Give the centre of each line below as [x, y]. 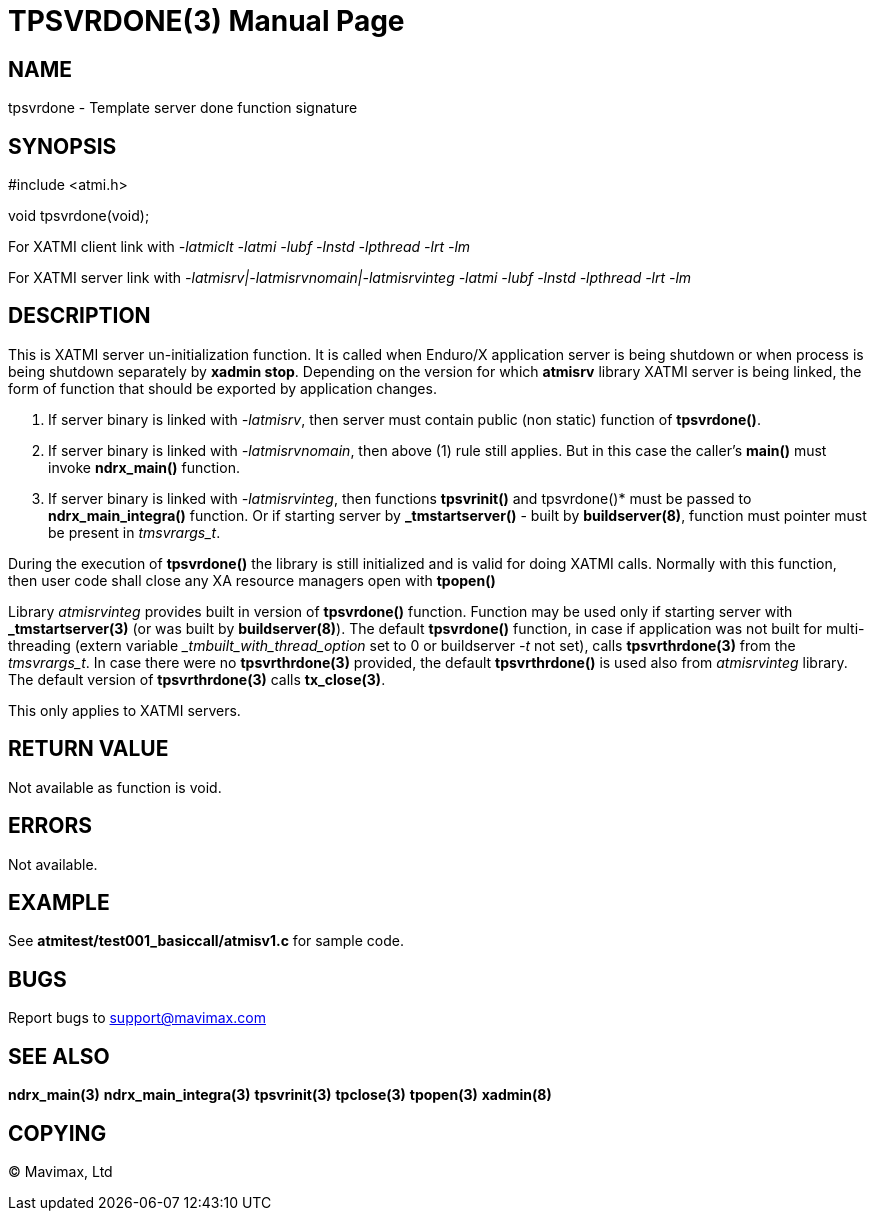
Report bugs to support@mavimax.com [137, 1018]
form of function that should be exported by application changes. [222, 388]
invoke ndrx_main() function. [144, 467]
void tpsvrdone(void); [79, 216]
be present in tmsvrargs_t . [134, 532]
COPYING [57, 1133]
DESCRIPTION [79, 316]
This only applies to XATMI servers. [124, 710]
